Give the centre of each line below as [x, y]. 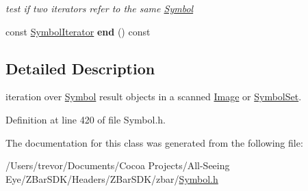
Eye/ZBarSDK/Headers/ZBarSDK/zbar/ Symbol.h [112, 178]
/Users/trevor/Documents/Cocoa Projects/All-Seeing [118, 165]
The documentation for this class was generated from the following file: [154, 142]
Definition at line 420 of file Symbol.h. [86, 119]
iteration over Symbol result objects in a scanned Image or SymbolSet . [154, 97]
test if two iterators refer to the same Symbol [100, 8]
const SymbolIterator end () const [78, 31]
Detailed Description [80, 68]
